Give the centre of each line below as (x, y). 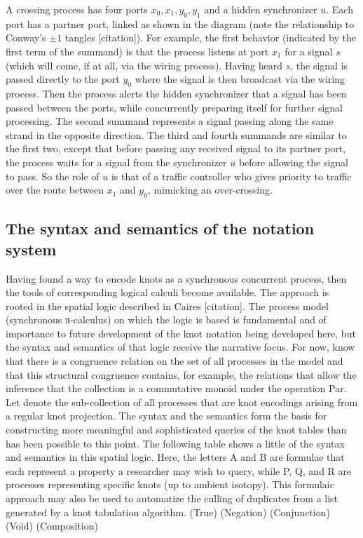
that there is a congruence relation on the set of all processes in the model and (174, 361)
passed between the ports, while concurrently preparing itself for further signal (174, 107)
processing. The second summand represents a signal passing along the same (170, 121)
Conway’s (26, 38)
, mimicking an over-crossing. (210, 190)
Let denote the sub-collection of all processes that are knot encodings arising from (182, 402)
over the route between (55, 190)
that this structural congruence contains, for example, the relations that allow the (181, 374)
